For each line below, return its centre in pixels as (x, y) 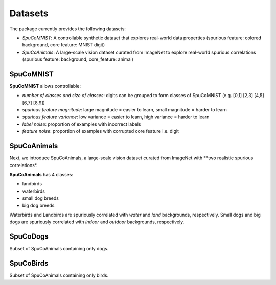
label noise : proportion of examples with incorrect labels (82, 124)
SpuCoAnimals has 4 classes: (41, 175)
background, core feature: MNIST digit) (64, 45)
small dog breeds (40, 198)
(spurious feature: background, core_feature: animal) (78, 59)
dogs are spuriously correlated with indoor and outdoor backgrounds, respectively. (97, 222)
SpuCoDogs (29, 237)
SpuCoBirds (29, 263)
